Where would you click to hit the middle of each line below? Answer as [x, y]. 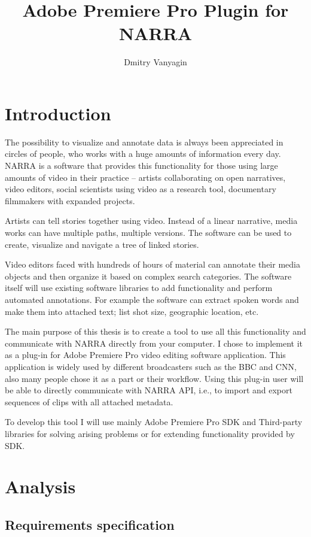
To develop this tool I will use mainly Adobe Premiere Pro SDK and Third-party [154, 422]
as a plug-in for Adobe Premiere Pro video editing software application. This [145, 355]
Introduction [58, 113]
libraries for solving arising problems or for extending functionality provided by [150, 433]
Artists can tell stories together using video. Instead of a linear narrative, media [151, 221]
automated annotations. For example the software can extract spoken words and [152, 299]
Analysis [40, 486]
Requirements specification [90, 524]
